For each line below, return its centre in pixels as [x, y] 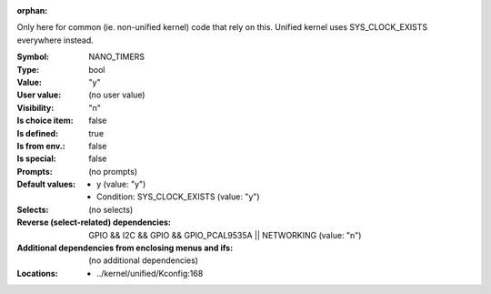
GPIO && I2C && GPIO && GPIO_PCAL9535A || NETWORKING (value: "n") [225, 235]
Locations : [37, 273]
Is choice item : [45, 121]
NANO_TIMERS [117, 57]
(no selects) [111, 209]
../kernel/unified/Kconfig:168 [150, 273]
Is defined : [38, 133]
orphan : [32, 10]
